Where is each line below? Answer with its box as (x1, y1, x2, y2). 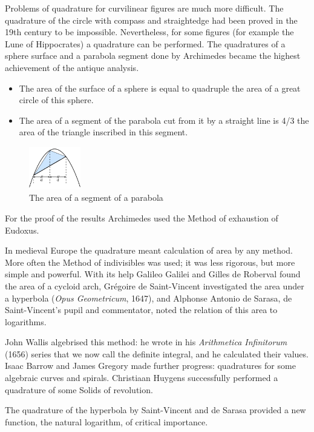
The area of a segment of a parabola (29, 191, 163, 204)
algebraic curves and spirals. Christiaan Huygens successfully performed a (5, 371, 278, 384)
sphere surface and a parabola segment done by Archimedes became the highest (5, 49, 301, 62)
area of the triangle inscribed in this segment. (19, 126, 188, 138)
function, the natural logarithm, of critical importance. (5, 415, 208, 428)
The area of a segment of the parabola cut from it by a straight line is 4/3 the (19, 113, 309, 126)
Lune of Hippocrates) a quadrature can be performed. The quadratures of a (5, 37, 286, 50)
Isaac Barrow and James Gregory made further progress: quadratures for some (5, 359, 296, 372)
